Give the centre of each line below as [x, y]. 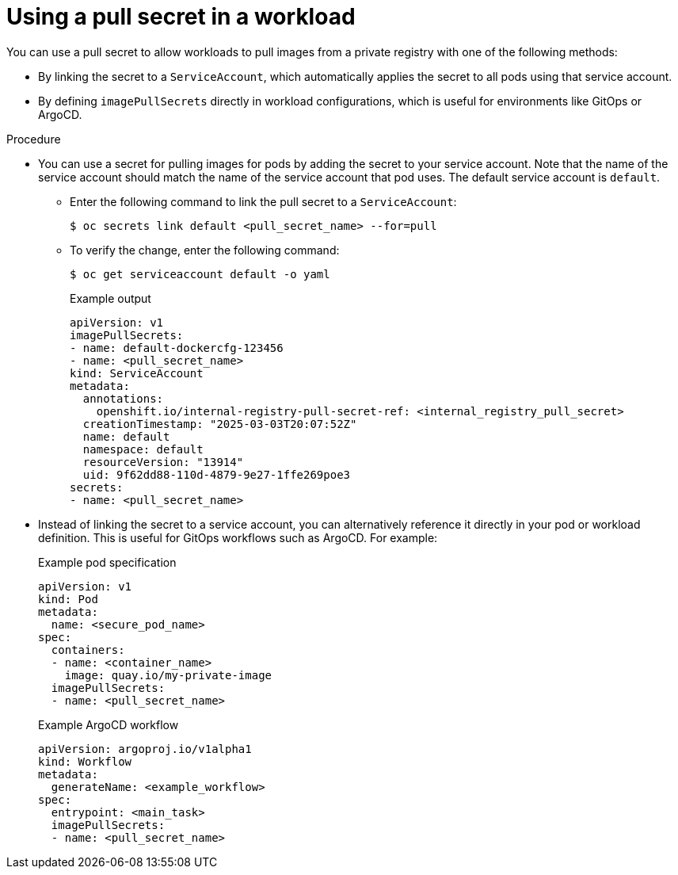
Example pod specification [107, 562]
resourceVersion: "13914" [163, 462]
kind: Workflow [85, 761]
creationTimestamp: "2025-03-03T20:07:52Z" [220, 424]
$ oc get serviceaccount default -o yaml [200, 274]
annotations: [123, 398]
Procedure [34, 139]
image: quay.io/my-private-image [168, 675]
